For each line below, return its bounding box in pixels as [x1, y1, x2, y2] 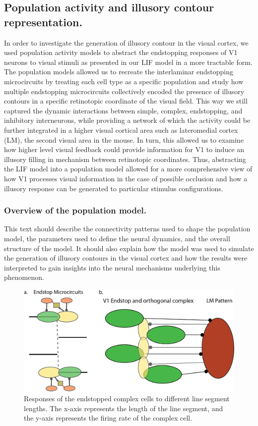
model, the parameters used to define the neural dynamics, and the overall [4, 233, 230, 243]
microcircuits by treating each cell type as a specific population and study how [4, 76, 244, 86]
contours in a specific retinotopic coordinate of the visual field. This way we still [4, 96, 248, 106]
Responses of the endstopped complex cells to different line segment [24, 393, 230, 404]
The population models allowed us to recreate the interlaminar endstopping [4, 66, 234, 77]
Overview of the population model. [4, 204, 147, 216]
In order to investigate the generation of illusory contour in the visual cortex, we [4, 37, 249, 48]
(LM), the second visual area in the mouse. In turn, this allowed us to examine [4, 134, 244, 145]
